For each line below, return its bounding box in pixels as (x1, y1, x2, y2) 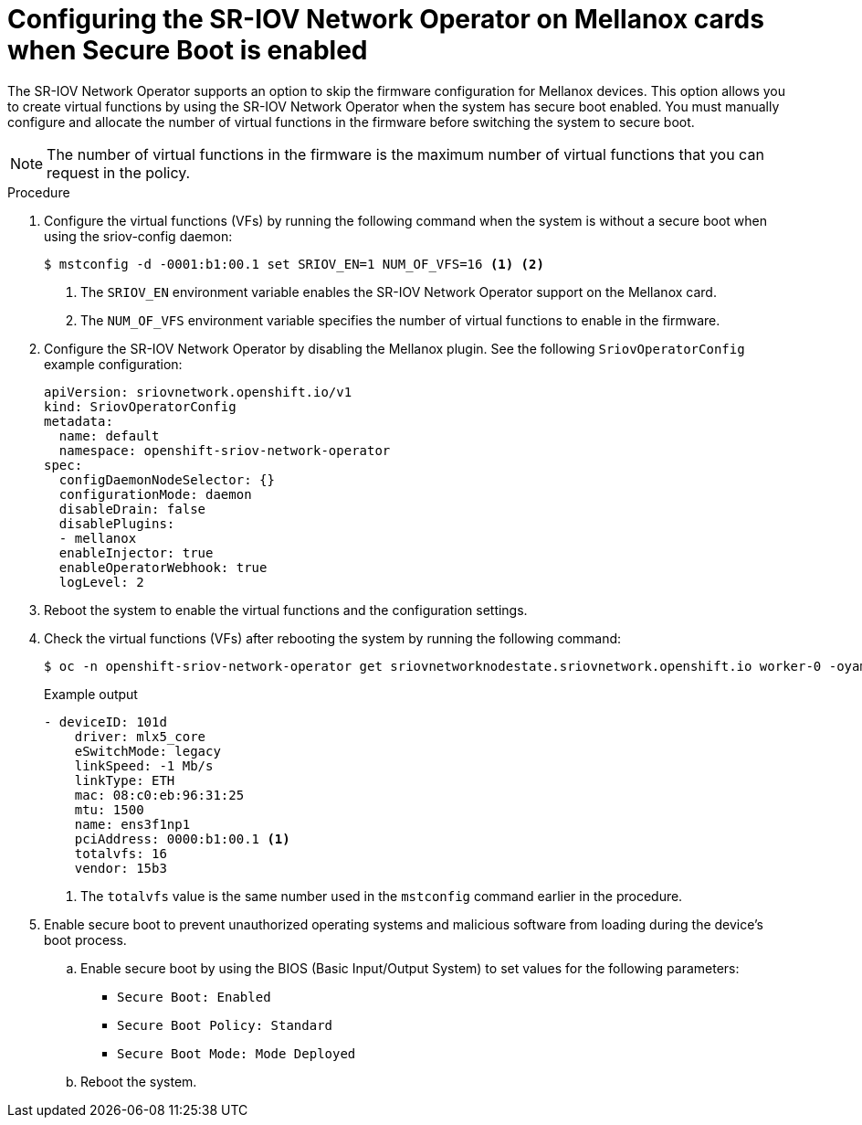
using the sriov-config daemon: (44, 228, 233, 244)
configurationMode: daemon (58, 486, 252, 502)
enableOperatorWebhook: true (58, 559, 268, 575)
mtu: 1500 (74, 801, 144, 817)
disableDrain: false (58, 501, 206, 516)
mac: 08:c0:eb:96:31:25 (74, 787, 245, 802)
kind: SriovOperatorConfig (44, 398, 237, 414)
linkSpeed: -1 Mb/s (74, 758, 214, 773)
